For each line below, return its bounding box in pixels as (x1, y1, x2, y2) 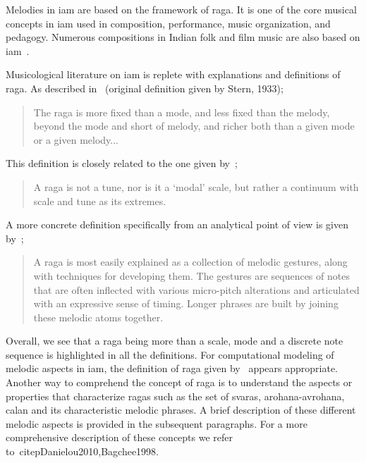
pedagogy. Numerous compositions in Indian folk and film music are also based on (6, 30, 360, 44)
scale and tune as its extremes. (33, 193, 166, 208)
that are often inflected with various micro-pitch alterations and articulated (33, 282, 360, 297)
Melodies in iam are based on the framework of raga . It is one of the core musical (6, 2, 357, 16)
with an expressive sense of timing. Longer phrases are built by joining (33, 296, 338, 311)
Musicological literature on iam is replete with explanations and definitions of (6, 67, 341, 82)
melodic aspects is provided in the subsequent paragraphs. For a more (6, 416, 307, 431)
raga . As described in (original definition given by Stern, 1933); (6, 80, 283, 95)
